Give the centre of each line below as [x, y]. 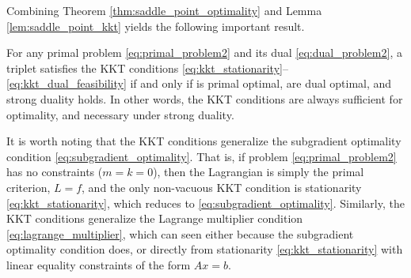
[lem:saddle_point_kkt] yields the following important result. [156, 26]
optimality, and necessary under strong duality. [120, 114]
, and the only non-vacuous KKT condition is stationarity [222, 187]
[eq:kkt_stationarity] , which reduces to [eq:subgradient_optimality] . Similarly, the [205, 203]
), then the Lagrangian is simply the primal [259, 172]
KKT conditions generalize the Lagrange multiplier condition [155, 218]
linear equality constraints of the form [99, 264]
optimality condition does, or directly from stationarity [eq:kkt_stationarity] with [205, 249]
